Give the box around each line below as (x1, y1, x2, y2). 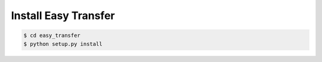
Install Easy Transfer (11, 9, 115, 22)
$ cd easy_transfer (23, 32, 80, 39)
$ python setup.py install (23, 41, 103, 47)
